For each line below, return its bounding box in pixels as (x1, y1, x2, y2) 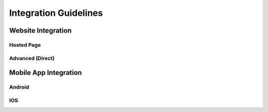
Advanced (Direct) (9, 55, 55, 61)
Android (9, 84, 29, 91)
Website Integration (9, 26, 72, 35)
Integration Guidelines (9, 7, 103, 18)
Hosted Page (9, 41, 41, 48)
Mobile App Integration (9, 68, 82, 77)
